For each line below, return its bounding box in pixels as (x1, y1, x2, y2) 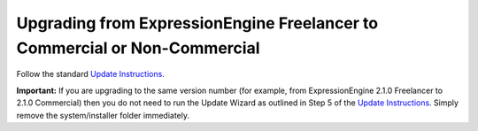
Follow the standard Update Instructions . (16, 69, 166, 80)
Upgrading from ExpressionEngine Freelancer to (16, 13, 379, 33)
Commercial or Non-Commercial (16, 38, 260, 58)
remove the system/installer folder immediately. (16, 110, 190, 120)
